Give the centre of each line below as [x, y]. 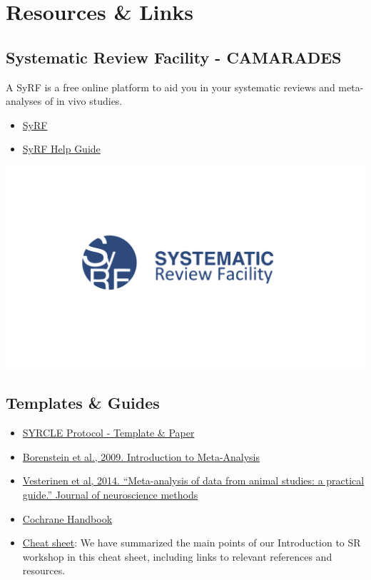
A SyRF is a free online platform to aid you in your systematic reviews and [171, 87]
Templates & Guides [83, 403]
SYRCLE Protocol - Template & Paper [108, 433]
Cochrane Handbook [67, 518]
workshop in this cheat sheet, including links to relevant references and [177, 556]
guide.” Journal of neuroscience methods [110, 495]
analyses [24, 101]
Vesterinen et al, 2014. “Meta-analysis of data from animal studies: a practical [193, 480]
